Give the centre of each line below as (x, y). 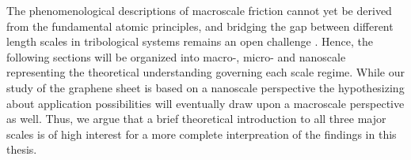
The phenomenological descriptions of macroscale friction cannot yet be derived (199, 10)
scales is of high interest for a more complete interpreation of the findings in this (202, 134)
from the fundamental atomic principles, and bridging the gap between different (200, 26)
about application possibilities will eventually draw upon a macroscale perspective (205, 103)
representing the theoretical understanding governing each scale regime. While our (205, 72)
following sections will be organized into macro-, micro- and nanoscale (176, 56)
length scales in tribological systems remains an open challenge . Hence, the (190, 41)
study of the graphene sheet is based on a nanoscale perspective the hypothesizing (205, 87)
